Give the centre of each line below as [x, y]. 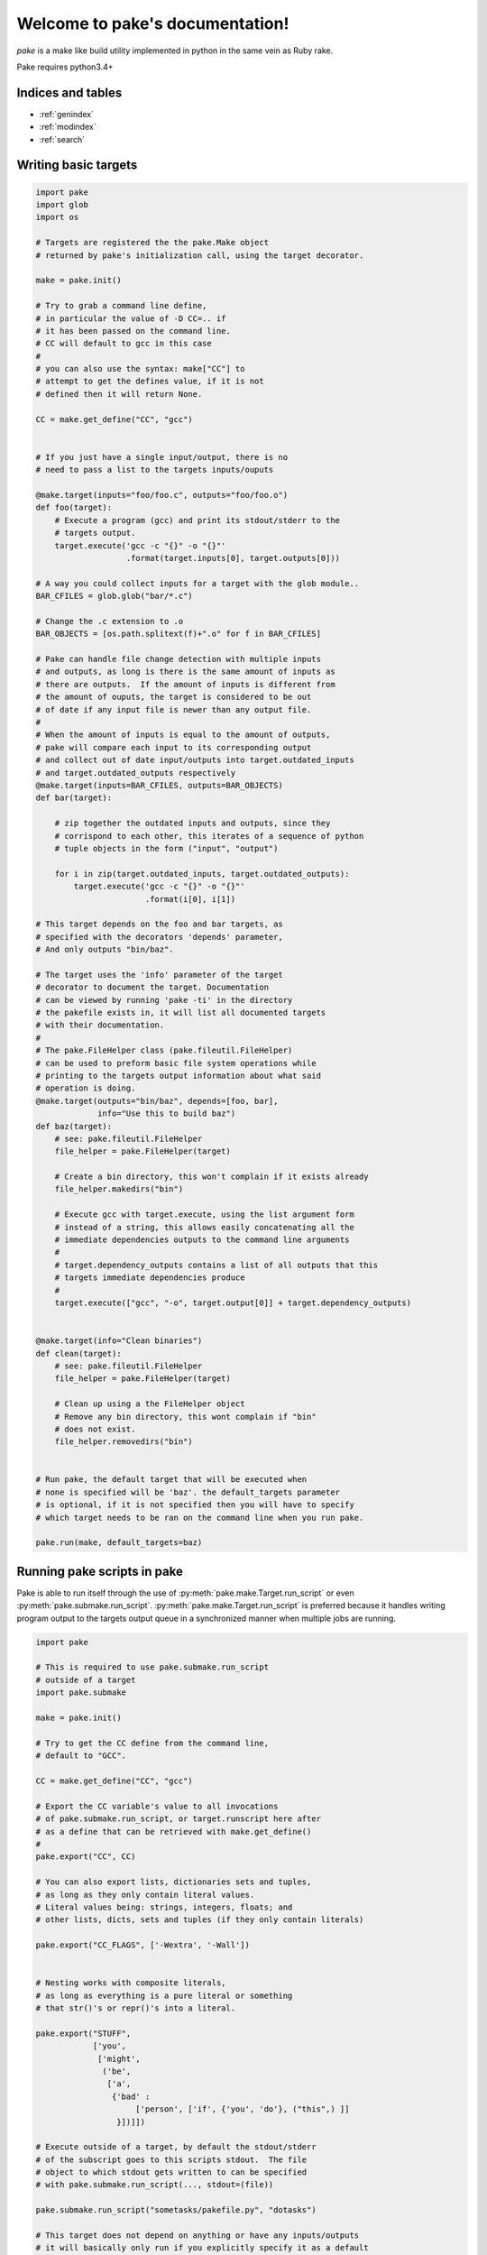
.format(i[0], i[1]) [190, 899]
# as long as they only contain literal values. [145, 1895]
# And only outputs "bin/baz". [105, 950]
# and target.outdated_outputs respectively [136, 773]
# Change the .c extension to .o [110, 621]
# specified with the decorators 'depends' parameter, [159, 937]
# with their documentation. [100, 1025]
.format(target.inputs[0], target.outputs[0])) [233, 558]
